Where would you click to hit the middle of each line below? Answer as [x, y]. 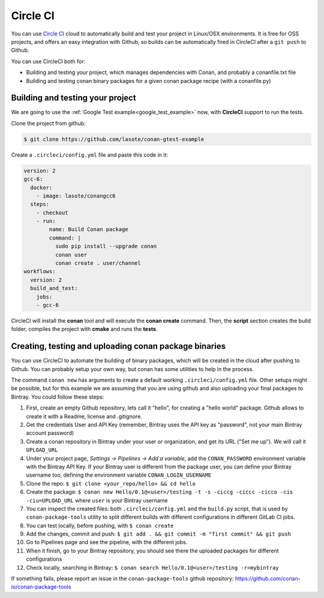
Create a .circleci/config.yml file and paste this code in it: [89, 155]
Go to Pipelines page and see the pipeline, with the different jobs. [107, 542]
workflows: [40, 271]
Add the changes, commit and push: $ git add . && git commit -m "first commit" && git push [158, 534]
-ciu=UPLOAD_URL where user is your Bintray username [97, 500]
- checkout [52, 213]
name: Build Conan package [88, 229]
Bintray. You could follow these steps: [58, 397]
